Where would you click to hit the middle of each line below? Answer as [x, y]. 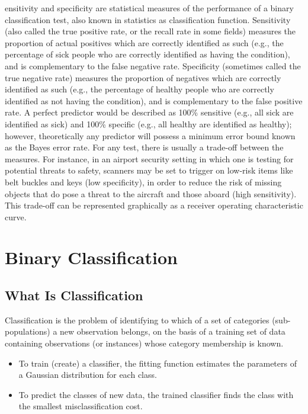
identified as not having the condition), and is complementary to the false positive [154, 100]
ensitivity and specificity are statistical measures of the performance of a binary [149, 8]
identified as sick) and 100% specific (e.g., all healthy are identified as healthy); [148, 123]
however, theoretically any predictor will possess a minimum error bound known [150, 135]
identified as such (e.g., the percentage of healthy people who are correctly [139, 89]
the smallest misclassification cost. [81, 406]
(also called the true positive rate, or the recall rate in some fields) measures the [150, 31]
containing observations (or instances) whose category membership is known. [144, 343]
